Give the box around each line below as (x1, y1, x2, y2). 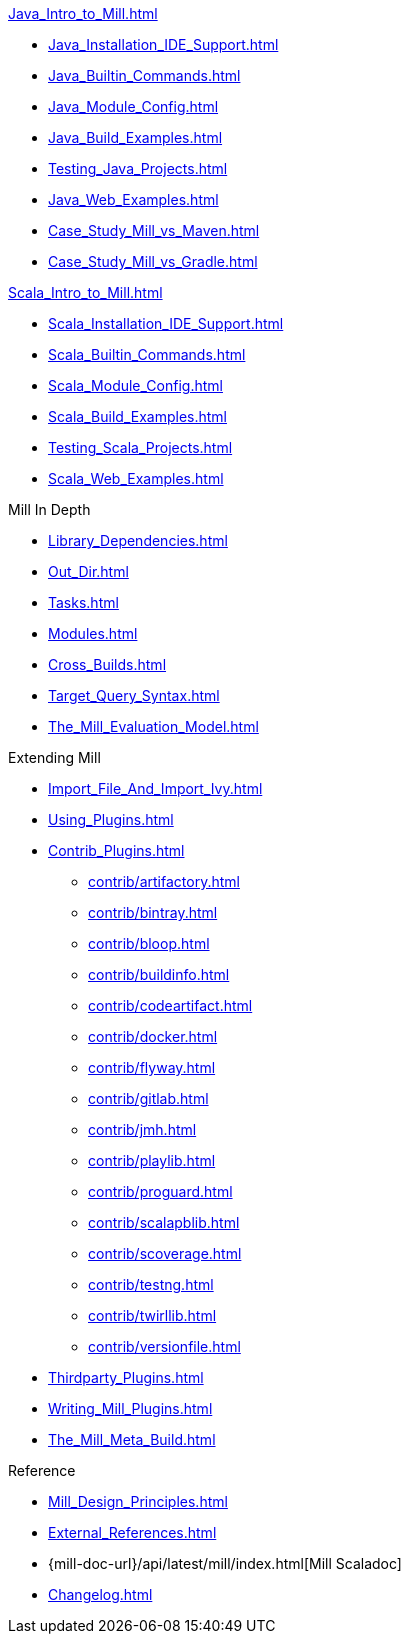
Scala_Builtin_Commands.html (48, 346, 246, 363)
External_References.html (48, 1524, 217, 1541)
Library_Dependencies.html (48, 532, 228, 549)
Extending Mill (8, 749, 101, 766)
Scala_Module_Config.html (48, 377, 223, 394)
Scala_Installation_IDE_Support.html (48, 315, 284, 332)
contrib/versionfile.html (88, 1338, 241, 1355)
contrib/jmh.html (88, 1121, 197, 1138)
